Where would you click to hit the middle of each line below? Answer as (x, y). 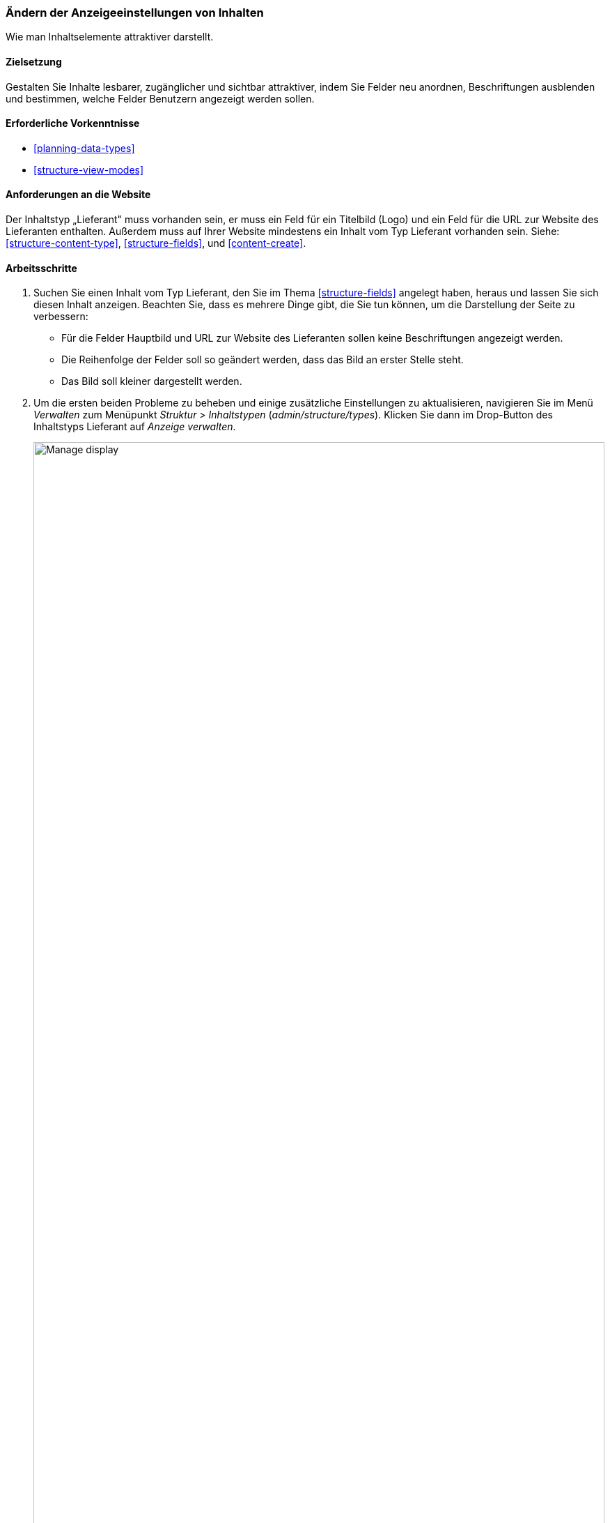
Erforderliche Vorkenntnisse (73, 123)
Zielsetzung (34, 61)
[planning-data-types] (84, 148)
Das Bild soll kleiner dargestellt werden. (152, 381)
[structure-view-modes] (89, 169)
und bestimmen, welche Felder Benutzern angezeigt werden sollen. (160, 98)
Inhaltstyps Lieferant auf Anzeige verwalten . (135, 427)
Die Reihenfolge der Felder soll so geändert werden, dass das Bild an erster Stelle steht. (263, 360)
